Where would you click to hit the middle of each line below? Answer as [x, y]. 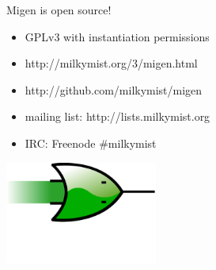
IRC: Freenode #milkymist [91, 143]
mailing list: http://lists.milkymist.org [117, 116]
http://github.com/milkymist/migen [114, 89]
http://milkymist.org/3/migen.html [111, 63]
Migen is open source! [59, 10]
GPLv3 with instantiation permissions [117, 36]
